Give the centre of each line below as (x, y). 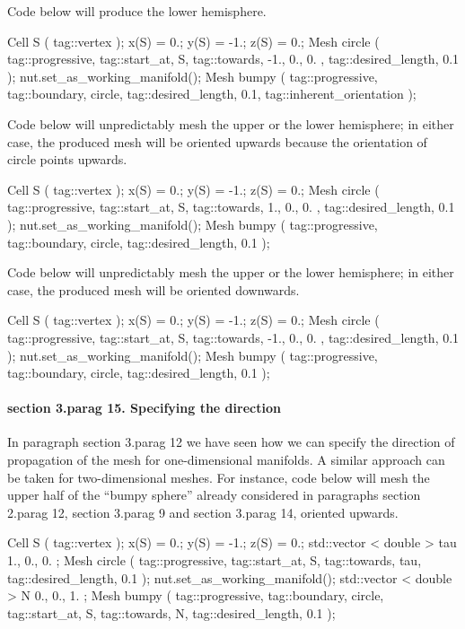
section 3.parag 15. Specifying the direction (144, 408)
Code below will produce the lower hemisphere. (137, 11)
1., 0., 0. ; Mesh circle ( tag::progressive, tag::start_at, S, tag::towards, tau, (215, 560)
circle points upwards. (67, 159)
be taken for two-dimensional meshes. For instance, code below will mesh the (219, 477)
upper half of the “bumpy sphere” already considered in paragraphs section (214, 495)
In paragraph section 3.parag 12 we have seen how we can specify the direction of (231, 442)
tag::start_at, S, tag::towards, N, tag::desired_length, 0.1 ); (171, 612)
